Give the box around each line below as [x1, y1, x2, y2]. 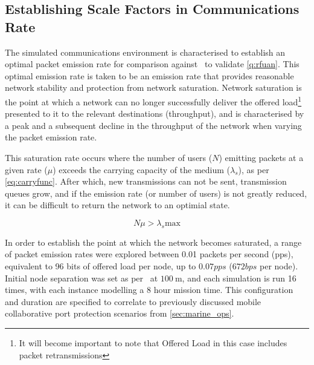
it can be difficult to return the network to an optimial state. [5, 199, 230, 211]
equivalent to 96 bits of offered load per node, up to [5, 259, 196, 272]
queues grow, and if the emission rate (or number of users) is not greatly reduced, [5, 186, 307, 199]
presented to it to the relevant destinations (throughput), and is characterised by [5, 107, 304, 120]
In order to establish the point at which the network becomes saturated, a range [5, 235, 302, 248]
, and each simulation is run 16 [182, 271, 296, 284]
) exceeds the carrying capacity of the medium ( [53, 163, 230, 176]
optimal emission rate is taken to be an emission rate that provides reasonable [5, 69, 294, 82]
